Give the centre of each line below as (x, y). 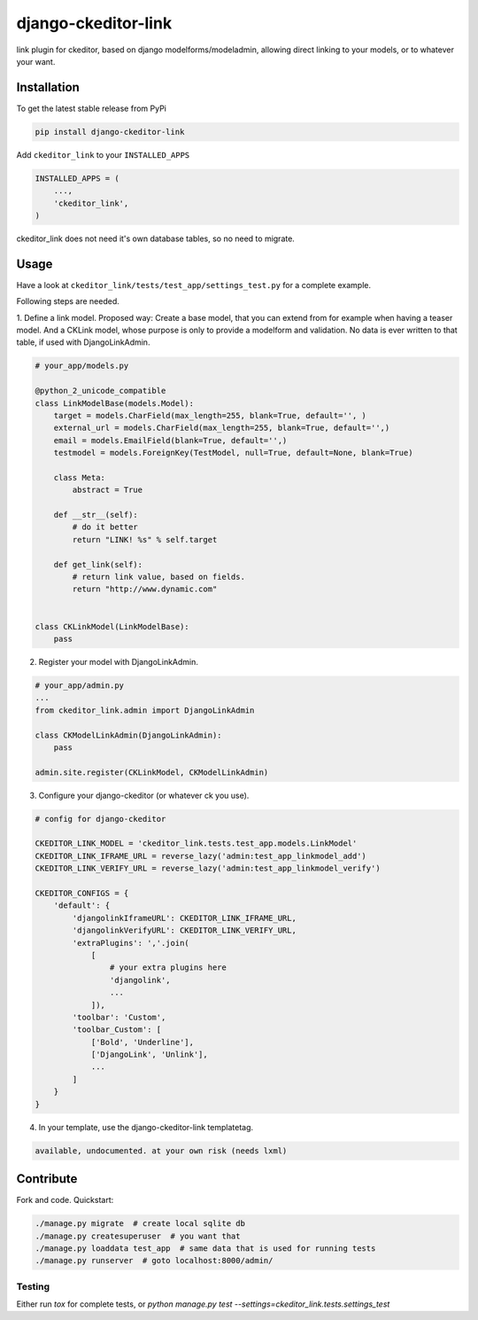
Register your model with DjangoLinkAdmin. (119, 661)
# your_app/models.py (82, 366)
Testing (33, 1286)
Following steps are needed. (68, 301)
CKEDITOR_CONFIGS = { (82, 894)
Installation (48, 87)
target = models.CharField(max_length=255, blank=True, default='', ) (210, 415)
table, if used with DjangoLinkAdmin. (83, 342)
